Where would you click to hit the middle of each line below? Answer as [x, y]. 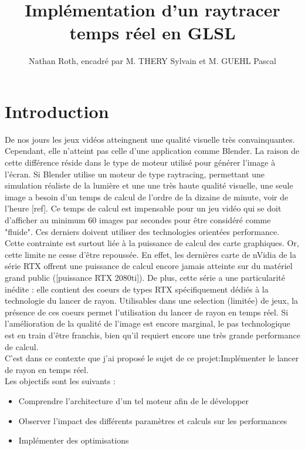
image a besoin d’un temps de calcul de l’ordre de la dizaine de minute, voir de [147, 197]
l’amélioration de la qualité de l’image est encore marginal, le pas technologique [148, 323]
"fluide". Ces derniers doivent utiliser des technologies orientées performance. [142, 231]
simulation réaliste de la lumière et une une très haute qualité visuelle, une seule [149, 185]
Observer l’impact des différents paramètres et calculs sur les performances [153, 420]
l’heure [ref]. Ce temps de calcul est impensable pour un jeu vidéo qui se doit [143, 208]
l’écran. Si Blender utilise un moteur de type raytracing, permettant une [135, 174]
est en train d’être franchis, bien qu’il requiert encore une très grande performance [152, 335]
